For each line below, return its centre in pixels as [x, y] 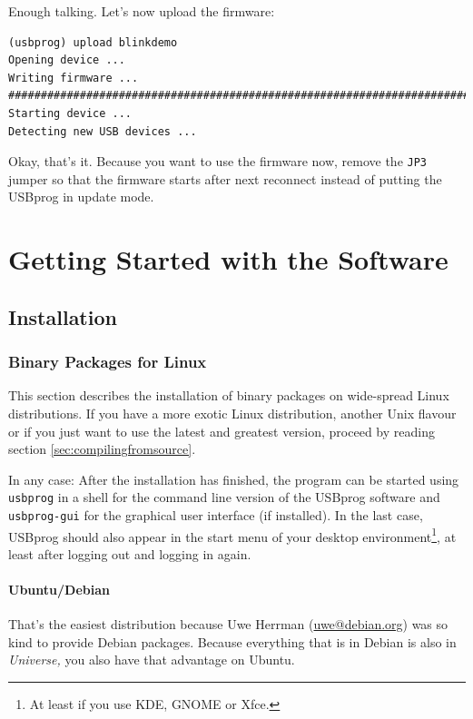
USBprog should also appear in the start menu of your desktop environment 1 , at [232, 535]
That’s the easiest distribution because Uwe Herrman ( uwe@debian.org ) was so [228, 624]
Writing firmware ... [74, 78]
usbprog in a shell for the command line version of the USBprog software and [224, 497]
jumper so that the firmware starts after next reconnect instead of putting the [225, 178]
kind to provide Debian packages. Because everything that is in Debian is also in [232, 641]
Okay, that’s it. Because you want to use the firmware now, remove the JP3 [218, 161]
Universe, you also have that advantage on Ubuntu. [152, 660]
